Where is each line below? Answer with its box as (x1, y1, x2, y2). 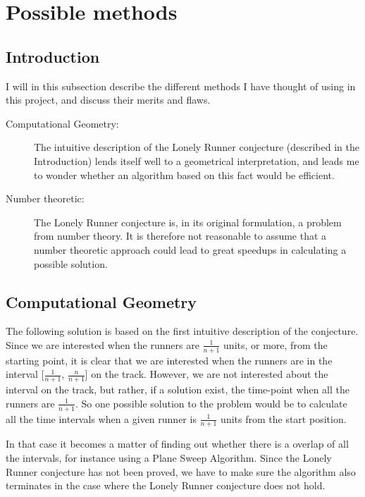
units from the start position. (221, 411, 347, 426)
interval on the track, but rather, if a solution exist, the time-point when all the (6, 382, 349, 397)
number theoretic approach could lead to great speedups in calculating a (34, 242, 347, 257)
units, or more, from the (223, 337, 328, 352)
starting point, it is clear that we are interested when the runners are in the (6, 352, 333, 367)
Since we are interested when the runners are (6, 337, 199, 352)
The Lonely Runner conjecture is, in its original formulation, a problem (34, 214, 342, 229)
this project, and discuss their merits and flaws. (6, 92, 211, 107)
